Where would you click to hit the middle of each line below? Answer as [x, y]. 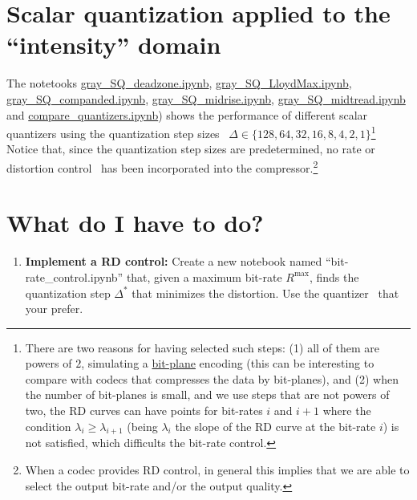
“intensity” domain [114, 45]
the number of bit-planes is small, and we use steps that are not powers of [207, 394]
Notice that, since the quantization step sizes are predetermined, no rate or [191, 149]
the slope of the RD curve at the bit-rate [275, 426]
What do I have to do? [135, 223]
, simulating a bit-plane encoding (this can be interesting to [228, 363]
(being [142, 426]
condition [48, 426]
